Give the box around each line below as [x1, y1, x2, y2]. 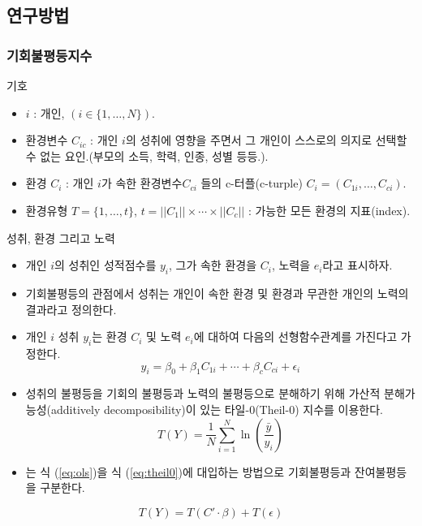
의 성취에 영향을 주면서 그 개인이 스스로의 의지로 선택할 [125, 131, 407, 149]
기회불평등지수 [6, 45, 93, 65]
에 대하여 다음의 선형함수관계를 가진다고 [193, 328, 398, 345]
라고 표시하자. [322, 257, 393, 274]
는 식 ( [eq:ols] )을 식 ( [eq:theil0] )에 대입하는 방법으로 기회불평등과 [25, 463, 351, 480]
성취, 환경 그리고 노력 [6, 229, 115, 246]
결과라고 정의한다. [25, 300, 117, 317]
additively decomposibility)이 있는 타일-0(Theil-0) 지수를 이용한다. [51, 400, 383, 417]
